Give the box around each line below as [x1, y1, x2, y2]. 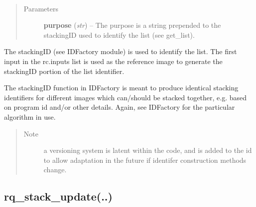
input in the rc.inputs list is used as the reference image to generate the [4, 56, 223, 66]
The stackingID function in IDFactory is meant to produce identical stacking [4, 82, 239, 93]
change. [43, 164, 67, 175]
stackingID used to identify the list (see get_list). [43, 29, 195, 40]
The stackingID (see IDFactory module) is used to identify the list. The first [4, 46, 237, 57]
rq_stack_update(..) [4, 189, 113, 204]
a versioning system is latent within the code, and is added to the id [43, 145, 252, 155]
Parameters [23, 3, 58, 13]
